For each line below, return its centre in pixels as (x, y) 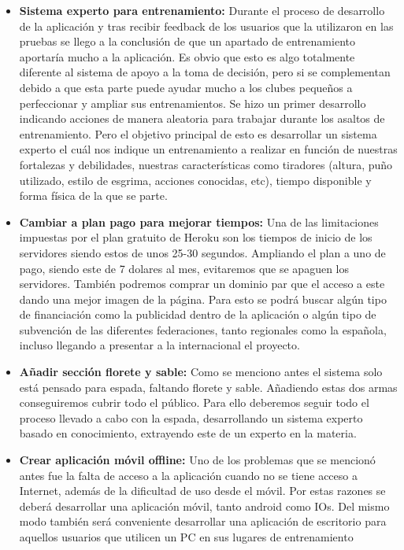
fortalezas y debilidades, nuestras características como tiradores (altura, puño (206, 164)
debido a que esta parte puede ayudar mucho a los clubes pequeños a (186, 87)
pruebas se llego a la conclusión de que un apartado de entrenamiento (187, 41)
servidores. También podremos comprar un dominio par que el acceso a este (202, 284)
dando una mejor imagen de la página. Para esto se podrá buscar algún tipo (203, 299)
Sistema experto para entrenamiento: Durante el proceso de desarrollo (202, 10)
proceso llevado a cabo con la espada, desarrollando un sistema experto (191, 417)
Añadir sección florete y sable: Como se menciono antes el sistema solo (201, 372)
